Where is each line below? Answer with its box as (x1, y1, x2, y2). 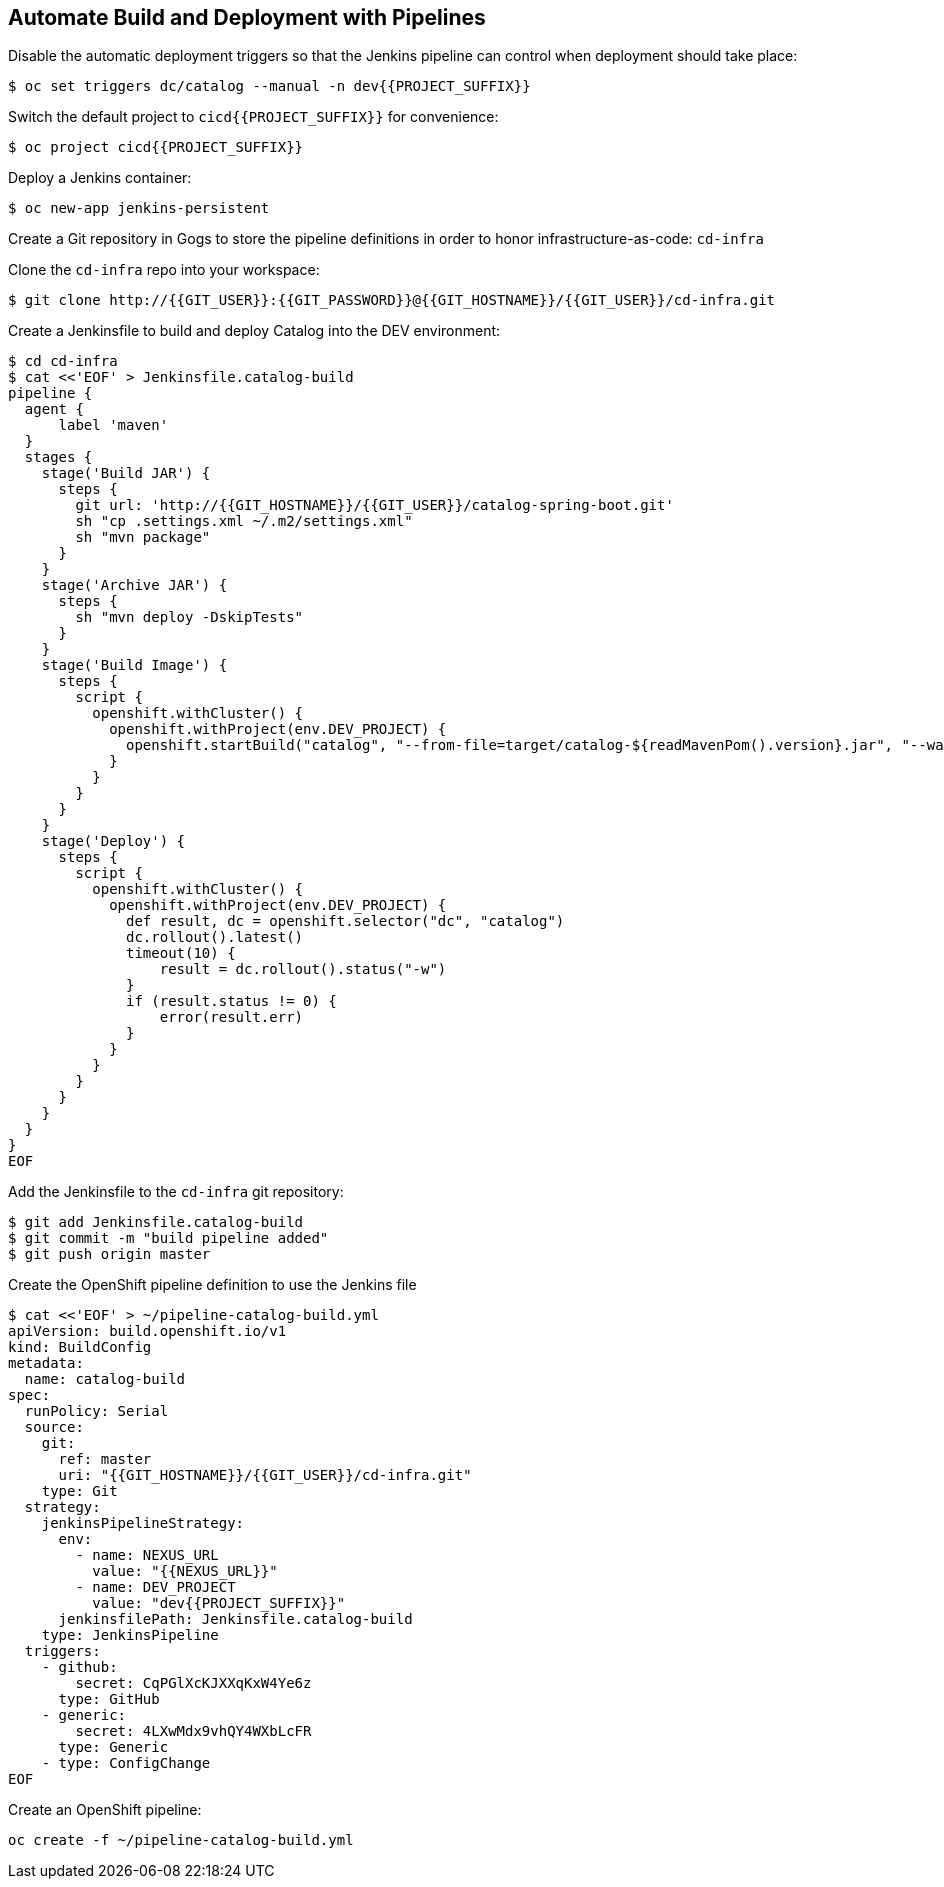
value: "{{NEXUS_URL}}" (92, 1563, 278, 1580)
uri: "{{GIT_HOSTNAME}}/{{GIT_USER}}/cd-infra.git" (58, 1467, 472, 1484)
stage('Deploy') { (41, 833, 186, 850)
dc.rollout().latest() (126, 929, 304, 946)
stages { (24, 449, 93, 466)
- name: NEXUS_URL (75, 1547, 219, 1564)
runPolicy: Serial (24, 1403, 169, 1420)
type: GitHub (58, 1691, 160, 1708)
